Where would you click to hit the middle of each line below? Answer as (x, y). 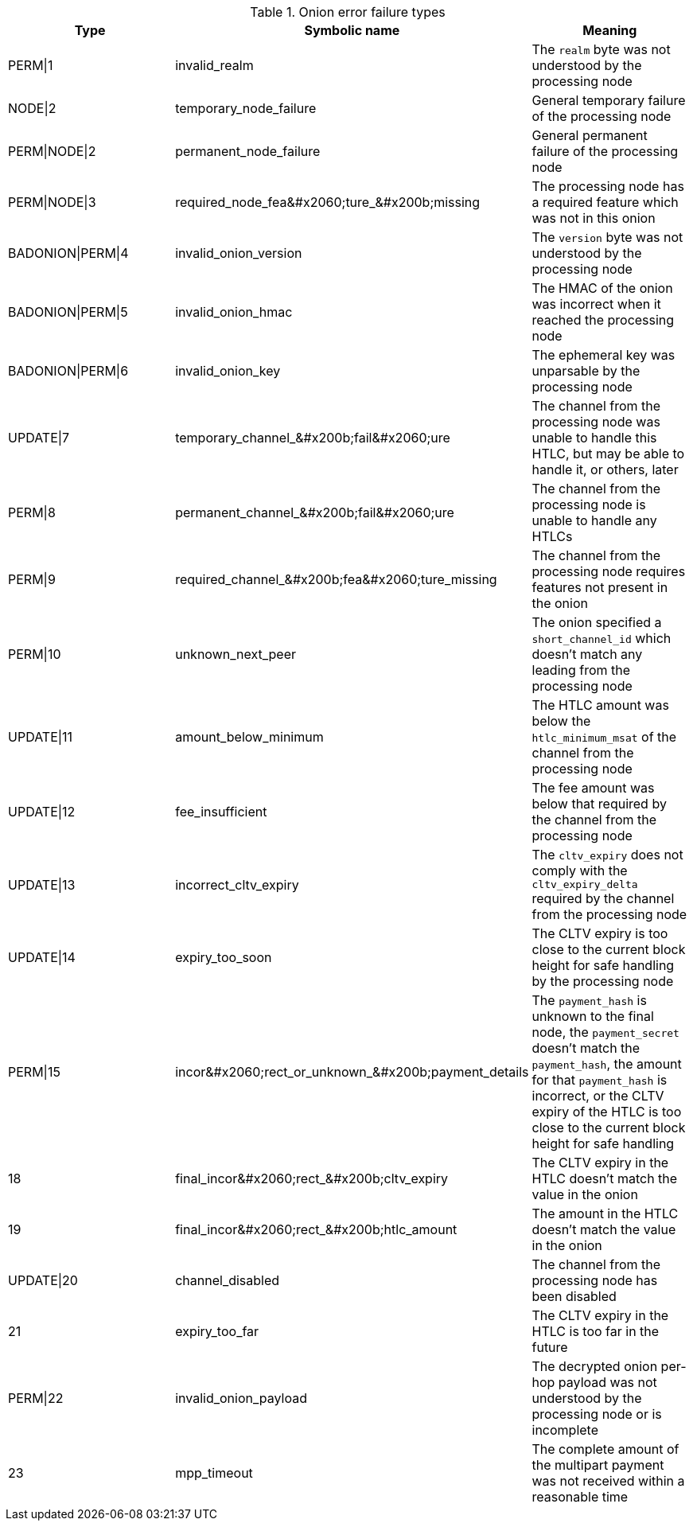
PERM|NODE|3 (52, 202)
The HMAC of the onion (602, 288)
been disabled (574, 1296)
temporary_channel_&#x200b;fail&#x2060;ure (313, 438)
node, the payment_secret (605, 1032)
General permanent (590, 135)
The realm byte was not (601, 49)
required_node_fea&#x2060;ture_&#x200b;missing (328, 202)
